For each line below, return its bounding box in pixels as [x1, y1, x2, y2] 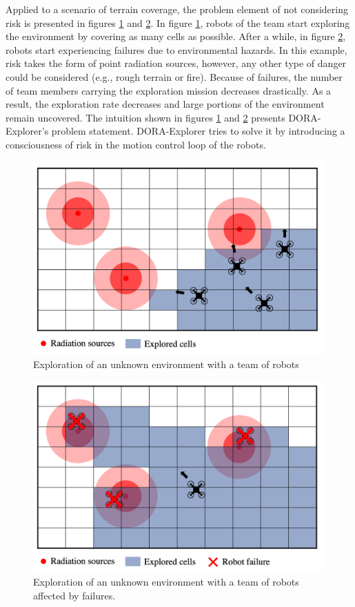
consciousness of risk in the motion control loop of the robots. [6, 137, 266, 151]
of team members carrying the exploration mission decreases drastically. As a [6, 83, 332, 97]
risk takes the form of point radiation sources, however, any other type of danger [6, 56, 347, 70]
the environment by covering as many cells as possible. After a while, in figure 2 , [6, 29, 346, 44]
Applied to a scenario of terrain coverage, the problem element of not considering [6, 2, 348, 16]
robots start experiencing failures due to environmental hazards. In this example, [6, 42, 347, 57]
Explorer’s [6, 124, 49, 138]
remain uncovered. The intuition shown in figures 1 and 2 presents [6, 110, 285, 124]
